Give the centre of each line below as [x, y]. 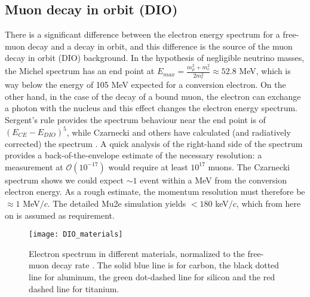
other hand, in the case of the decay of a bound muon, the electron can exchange [153, 96]
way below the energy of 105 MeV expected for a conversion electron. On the [145, 85]
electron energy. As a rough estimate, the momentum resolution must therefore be [155, 192]
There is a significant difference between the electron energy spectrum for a [142, 34]
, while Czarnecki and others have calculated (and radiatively [179, 131]
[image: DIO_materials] [76, 235]
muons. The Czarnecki [249, 166]
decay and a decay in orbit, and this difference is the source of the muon [160, 46]
